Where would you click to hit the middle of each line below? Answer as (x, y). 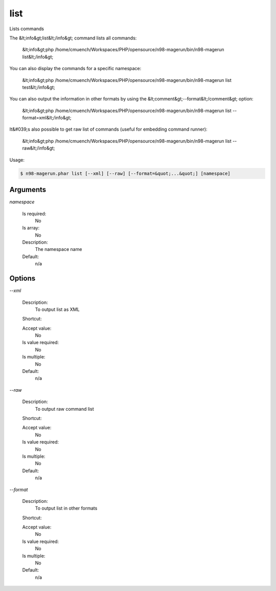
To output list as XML (57, 309)
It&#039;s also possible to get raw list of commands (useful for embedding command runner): (108, 129)
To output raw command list (64, 409)
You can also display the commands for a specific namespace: (75, 69)
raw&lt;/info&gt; (39, 148)
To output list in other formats (66, 508)
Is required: (34, 214)
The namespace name (59, 249)
